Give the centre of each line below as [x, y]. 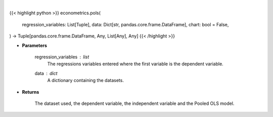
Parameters [35, 45]
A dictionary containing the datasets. [85, 81]
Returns [31, 92]
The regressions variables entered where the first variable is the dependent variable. [135, 64]
